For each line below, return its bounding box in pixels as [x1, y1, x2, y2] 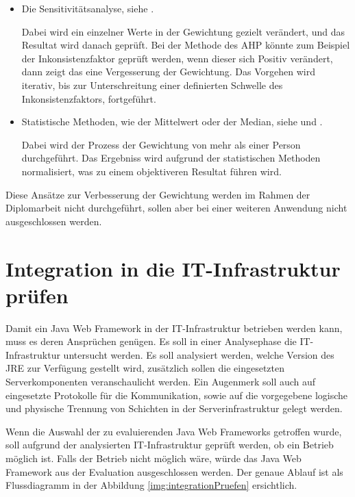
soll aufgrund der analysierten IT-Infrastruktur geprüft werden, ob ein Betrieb [5, 437, 334, 452]
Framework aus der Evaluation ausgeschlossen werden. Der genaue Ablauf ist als [5, 464, 343, 479]
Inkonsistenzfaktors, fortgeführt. [21, 91, 156, 105]
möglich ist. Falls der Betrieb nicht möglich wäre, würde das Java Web [5, 450, 302, 465]
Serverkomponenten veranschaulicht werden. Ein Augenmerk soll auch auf [5, 374, 316, 388]
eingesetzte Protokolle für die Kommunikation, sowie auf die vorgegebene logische [5, 387, 348, 402]
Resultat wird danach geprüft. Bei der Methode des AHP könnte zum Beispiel [21, 38, 350, 52]
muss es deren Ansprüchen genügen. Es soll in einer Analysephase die [5, 334, 297, 348]
